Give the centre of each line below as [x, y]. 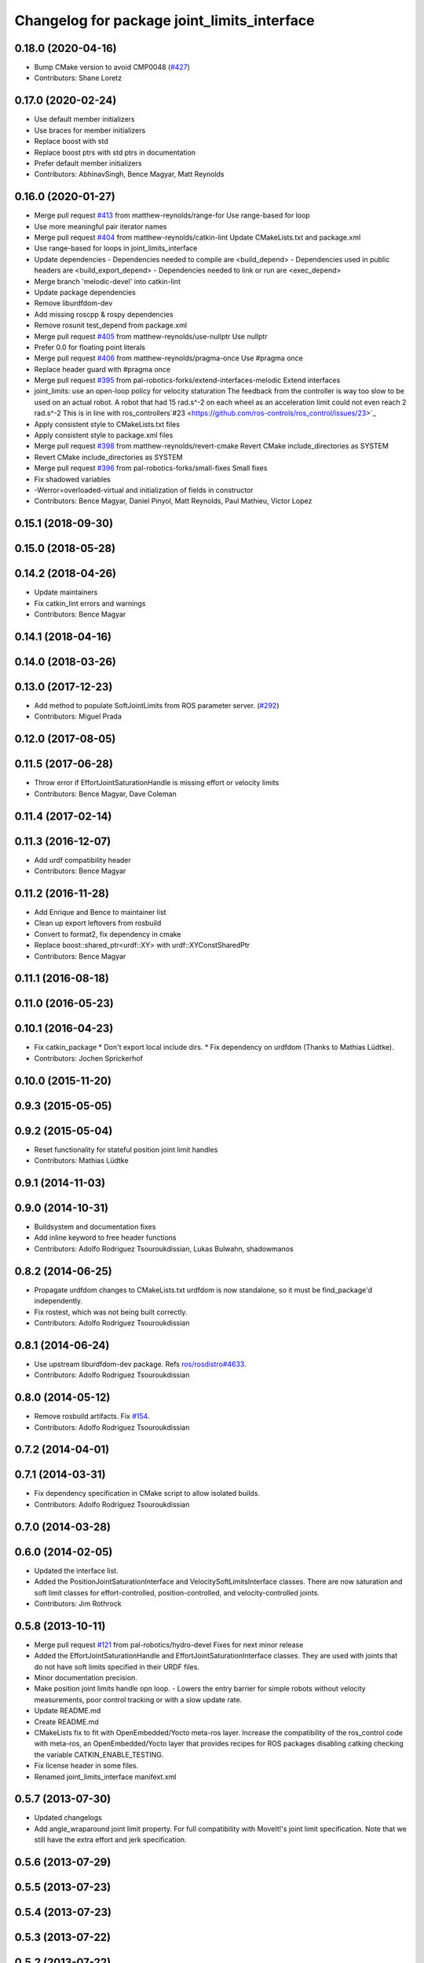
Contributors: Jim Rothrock [78, 1603]
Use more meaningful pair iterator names [101, 226]
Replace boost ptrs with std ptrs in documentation [115, 152]
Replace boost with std [71, 141]
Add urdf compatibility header [82, 860]
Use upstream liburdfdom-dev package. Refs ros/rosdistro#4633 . [140, 1364]
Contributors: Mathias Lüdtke [81, 1161]
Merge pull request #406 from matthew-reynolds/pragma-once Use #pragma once [169, 358]
